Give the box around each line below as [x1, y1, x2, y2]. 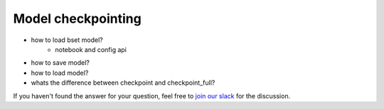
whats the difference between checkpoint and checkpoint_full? [31, 78, 215, 87]
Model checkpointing [13, 11, 142, 26]
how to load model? [31, 68, 89, 77]
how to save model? [31, 58, 90, 67]
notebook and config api [55, 45, 127, 53]
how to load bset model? [31, 36, 103, 44]
